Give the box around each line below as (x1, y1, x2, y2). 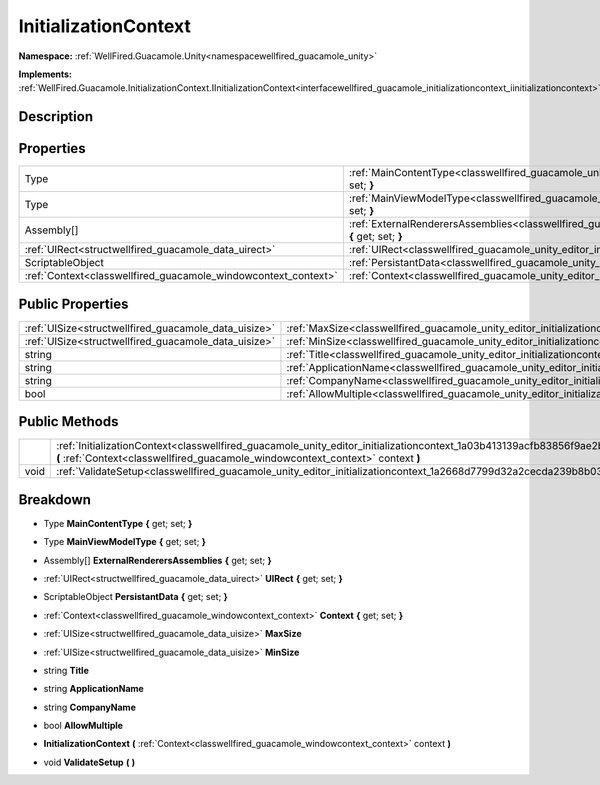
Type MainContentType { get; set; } (43, 517, 193, 529)
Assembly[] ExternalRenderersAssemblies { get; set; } (43, 554, 272, 566)
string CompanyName (43, 701, 137, 713)
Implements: (18, 68, 73, 80)
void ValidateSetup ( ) (43, 756, 136, 768)
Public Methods (18, 413, 119, 430)
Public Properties (18, 295, 129, 312)
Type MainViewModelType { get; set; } (43, 536, 207, 548)
